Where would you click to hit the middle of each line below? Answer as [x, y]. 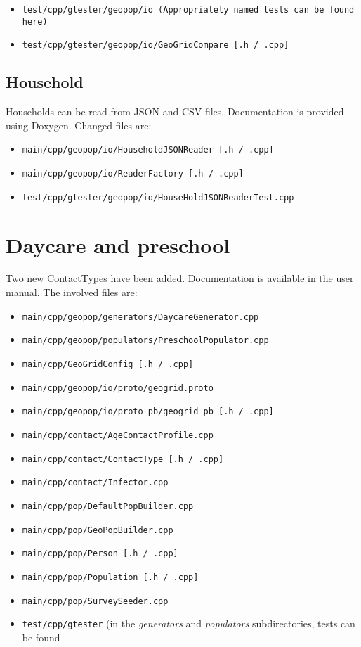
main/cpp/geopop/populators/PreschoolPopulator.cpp [145, 341]
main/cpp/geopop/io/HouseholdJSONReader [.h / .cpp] [148, 150]
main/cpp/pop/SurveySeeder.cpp [95, 601]
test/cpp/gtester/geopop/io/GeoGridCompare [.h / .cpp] [156, 45]
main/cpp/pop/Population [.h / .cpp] [110, 577]
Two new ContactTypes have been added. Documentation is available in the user [180, 278]
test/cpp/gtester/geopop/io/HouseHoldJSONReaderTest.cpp [158, 197]
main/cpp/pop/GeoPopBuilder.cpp [98, 530]
